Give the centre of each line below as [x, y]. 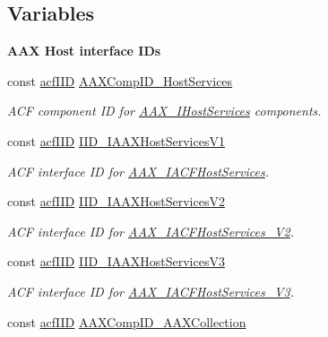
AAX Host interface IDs [84, 51]
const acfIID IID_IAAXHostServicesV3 [116, 261]
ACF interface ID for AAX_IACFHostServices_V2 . [151, 231]
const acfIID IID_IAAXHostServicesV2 [116, 201]
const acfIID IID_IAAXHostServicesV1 [116, 140]
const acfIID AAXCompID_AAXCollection [127, 321]
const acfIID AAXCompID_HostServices [120, 80]
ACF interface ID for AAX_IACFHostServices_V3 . [151, 291]
